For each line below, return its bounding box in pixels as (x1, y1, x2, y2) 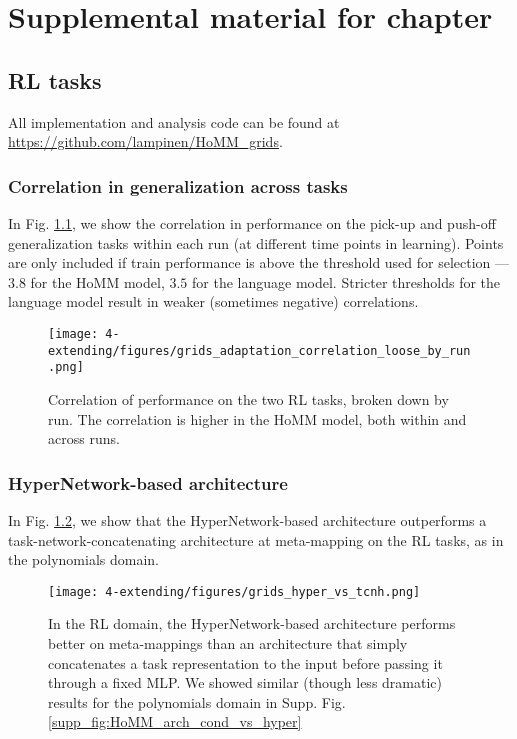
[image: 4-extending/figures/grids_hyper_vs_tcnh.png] (48, 584, 421, 599)
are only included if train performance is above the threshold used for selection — (8, 252, 510, 273)
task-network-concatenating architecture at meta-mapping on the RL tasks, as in (8, 529, 504, 550)
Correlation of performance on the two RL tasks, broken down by (48, 388, 449, 409)
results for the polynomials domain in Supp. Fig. (48, 691, 346, 712)
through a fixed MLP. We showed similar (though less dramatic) (48, 672, 443, 693)
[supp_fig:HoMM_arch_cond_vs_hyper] (48, 711, 302, 732)
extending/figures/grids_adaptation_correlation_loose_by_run (48, 343, 471, 358)
